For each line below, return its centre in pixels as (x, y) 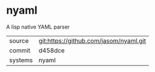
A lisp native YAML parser (38, 27)
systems (21, 60)
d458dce (51, 50)
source (19, 40)
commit (20, 50)
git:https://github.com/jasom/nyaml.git (92, 40)
